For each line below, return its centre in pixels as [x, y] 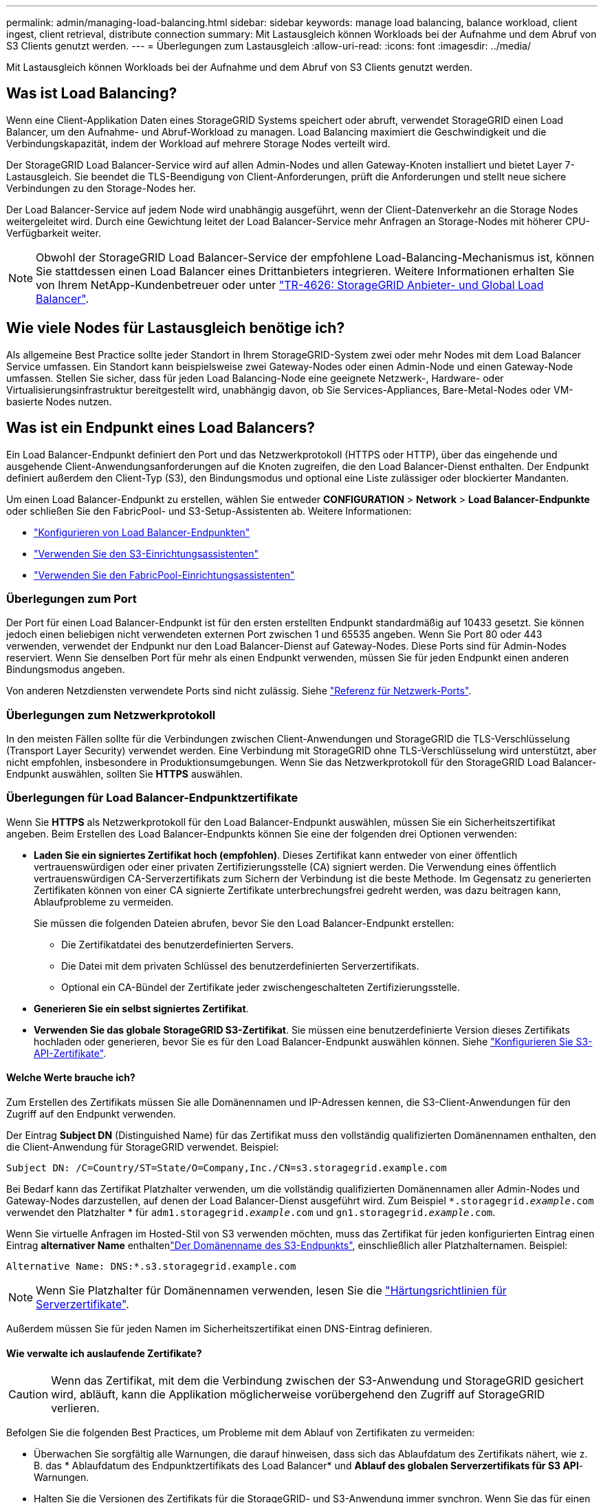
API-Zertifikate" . [70, 1053]
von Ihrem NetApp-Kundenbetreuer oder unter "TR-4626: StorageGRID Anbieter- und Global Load [290, 285]
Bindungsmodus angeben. [66, 670]
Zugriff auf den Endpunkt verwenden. [91, 1114]
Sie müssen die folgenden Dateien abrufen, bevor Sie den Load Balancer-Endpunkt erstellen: [244, 923]
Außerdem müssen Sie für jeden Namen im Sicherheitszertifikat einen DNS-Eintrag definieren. [219, 1329]
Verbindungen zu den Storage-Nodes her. [101, 188]
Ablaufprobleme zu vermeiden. [104, 902]
